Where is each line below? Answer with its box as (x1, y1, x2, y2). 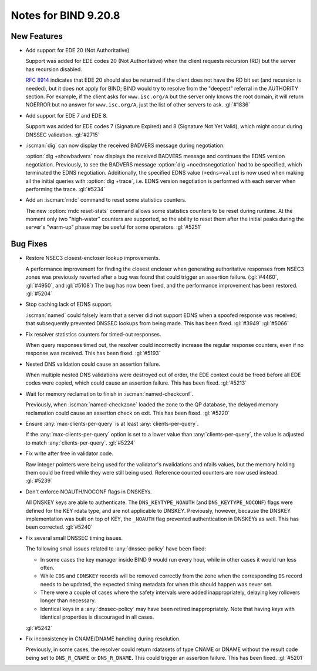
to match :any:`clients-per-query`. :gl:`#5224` (25, 439, 136, 446)
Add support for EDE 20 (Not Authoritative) (25, 47, 130, 54)
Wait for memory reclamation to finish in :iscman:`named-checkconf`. (25, 390, 194, 397)
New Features (11, 31, 63, 41)
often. (40, 564, 55, 571)
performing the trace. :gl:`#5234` (25, 185, 106, 192)
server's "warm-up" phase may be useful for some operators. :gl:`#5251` (25, 223, 202, 231)
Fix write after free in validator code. (25, 450, 114, 457)
